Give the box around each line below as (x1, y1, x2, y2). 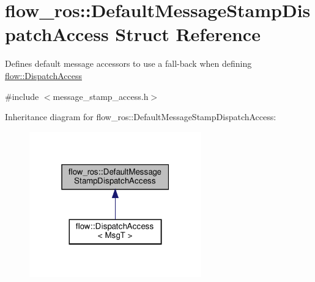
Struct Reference (115, 21, 261, 47)
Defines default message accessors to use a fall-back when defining (5, 57, 252, 70)
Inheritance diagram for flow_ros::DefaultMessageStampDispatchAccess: (5, 110, 276, 123)
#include (5, 90, 39, 102)
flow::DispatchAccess (5, 69, 83, 82)
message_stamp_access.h (53, 90, 149, 102)
